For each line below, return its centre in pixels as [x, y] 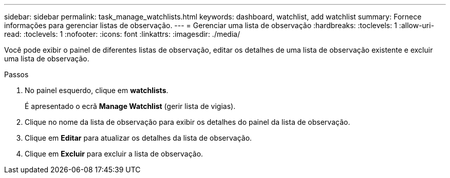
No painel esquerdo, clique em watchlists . [97, 90]
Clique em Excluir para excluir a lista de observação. [114, 154]
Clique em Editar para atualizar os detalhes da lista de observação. [138, 138]
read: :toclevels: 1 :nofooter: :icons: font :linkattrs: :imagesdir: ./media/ [122, 34]
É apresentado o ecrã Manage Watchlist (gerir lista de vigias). [130, 106]
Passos [16, 74]
